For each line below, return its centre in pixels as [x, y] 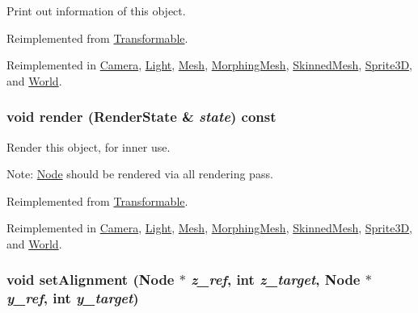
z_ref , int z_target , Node [276, 280]
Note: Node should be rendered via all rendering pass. [140, 174]
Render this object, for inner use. [89, 146]
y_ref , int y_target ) [73, 298]
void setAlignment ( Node [91, 280]
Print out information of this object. [96, 10]
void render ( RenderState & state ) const [141, 117]
